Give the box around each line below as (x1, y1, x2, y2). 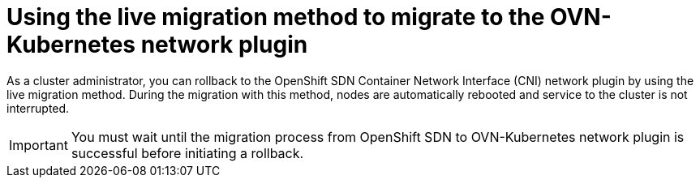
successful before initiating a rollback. (71, 144, 304, 161)
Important (9, 136, 68, 153)
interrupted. (6, 101, 70, 115)
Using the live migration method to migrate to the (6, 3, 545, 31)
